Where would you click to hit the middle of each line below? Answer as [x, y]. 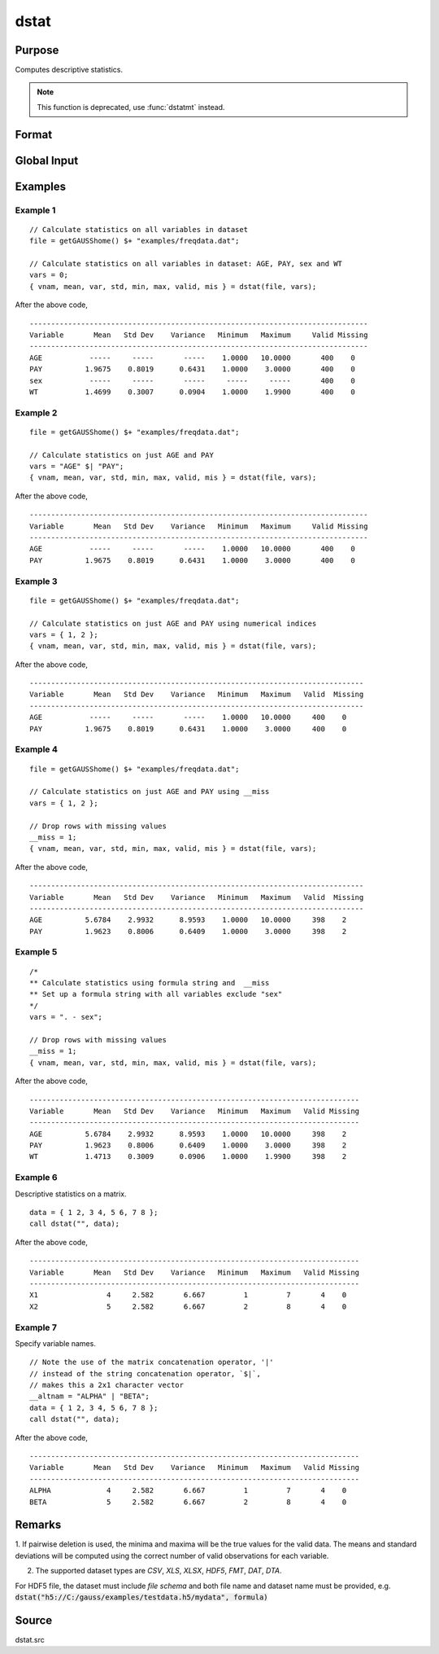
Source [34, 1620]
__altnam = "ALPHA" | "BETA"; [90, 1396]
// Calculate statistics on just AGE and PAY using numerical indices [173, 623]
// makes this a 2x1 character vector [107, 1385]
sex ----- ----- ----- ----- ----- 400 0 [192, 380]
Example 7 [36, 1327]
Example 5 [36, 952]
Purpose [37, 50]
